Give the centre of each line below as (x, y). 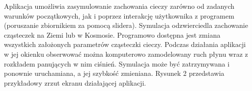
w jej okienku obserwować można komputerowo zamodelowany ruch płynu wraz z (126, 54)
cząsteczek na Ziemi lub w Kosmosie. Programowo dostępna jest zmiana (112, 34)
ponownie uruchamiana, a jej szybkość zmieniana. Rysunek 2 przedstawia (114, 73)
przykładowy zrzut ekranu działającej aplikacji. (75, 82)
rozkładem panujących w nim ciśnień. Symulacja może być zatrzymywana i (117, 63)
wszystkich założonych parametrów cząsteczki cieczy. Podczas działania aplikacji (125, 44)
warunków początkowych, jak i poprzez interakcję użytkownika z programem (119, 15)
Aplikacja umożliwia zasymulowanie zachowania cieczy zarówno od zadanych (119, 6)
